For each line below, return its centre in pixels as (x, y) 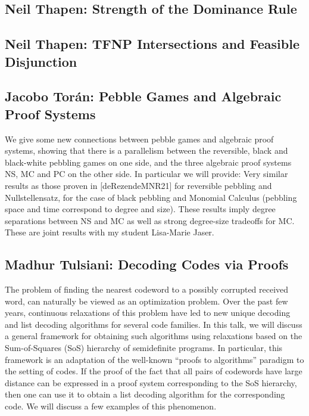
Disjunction (41, 61)
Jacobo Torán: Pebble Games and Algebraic (143, 96)
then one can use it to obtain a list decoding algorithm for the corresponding (145, 394)
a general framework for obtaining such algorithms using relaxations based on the (154, 336)
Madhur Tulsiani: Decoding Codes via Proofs (147, 264)
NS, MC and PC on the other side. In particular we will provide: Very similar (146, 174)
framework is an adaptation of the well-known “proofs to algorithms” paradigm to (154, 359)
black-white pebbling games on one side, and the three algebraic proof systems (148, 162)
